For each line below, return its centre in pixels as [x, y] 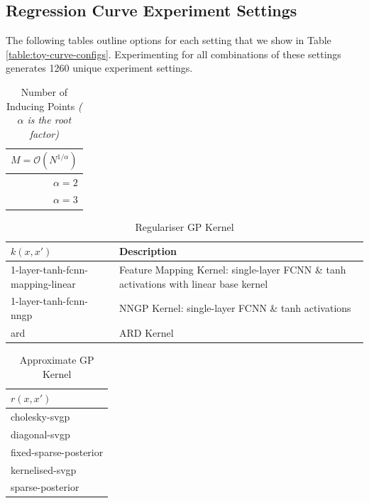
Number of [44, 91]
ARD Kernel [146, 332]
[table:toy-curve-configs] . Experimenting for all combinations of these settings [174, 54]
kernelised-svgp [44, 469]
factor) [44, 133]
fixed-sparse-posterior [57, 451]
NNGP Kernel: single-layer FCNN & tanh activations [235, 308]
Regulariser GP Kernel [184, 226]
